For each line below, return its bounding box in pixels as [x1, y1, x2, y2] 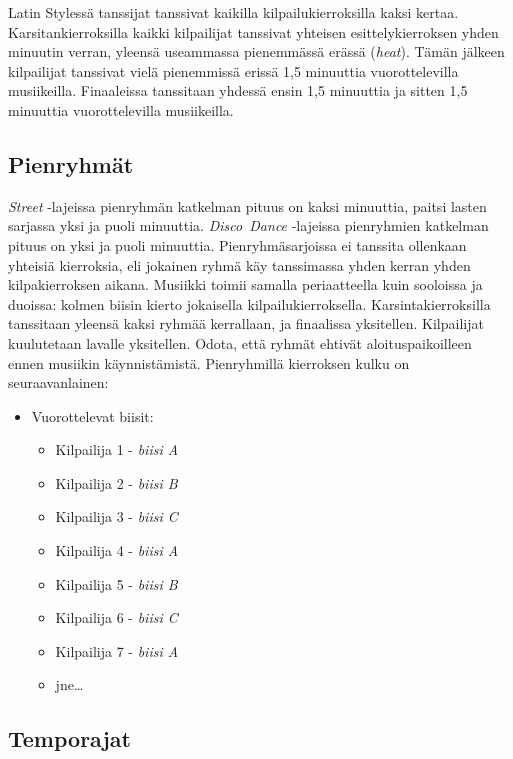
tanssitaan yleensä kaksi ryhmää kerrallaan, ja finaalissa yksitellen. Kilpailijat [8, 313, 484, 334]
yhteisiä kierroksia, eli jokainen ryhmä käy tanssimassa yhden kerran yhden [8, 254, 471, 275]
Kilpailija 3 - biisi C [55, 506, 178, 527]
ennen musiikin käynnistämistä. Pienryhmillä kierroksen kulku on [8, 352, 410, 373]
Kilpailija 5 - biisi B [55, 573, 178, 594]
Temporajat [8, 723, 131, 754]
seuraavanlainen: [8, 372, 109, 393]
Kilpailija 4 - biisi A [55, 540, 179, 561]
